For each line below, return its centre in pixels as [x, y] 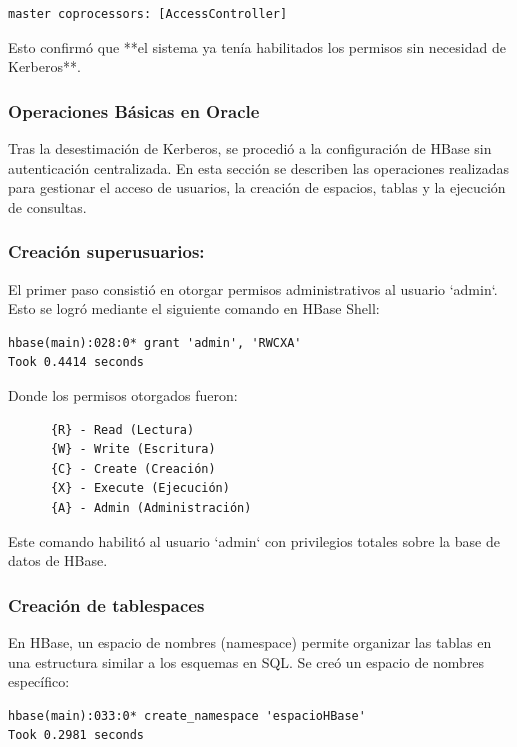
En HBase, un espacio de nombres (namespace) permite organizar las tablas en [250, 641]
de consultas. [47, 206]
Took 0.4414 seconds [76, 362]
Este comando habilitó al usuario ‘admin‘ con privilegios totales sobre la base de [254, 540]
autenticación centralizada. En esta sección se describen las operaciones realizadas [258, 167]
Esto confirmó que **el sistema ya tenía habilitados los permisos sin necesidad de [257, 46]
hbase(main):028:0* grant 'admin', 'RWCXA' [155, 342]
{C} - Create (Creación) [133, 468]
